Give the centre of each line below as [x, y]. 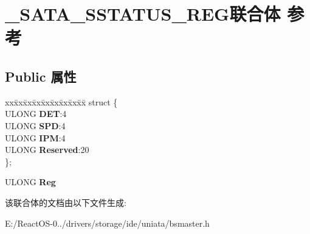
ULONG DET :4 [36, 114]
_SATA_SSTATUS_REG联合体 [143, 14]
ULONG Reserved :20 [47, 150]
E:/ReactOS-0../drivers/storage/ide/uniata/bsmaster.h [107, 223]
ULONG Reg [30, 182]
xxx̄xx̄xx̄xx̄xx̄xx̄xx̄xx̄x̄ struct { [61, 101]
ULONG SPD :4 [35, 125]
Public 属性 [41, 76]
